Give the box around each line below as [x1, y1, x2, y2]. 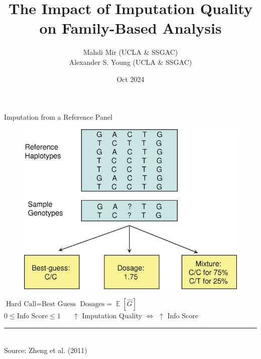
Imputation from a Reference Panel [4, 112, 112, 122]
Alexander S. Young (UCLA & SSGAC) [69, 56, 192, 67]
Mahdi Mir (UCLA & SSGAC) [83, 47, 178, 57]
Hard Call [6, 301, 37, 308]
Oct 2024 [116, 73, 145, 84]
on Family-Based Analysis [39, 18, 222, 38]
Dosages [80, 301, 105, 308]
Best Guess [42, 301, 76, 308]
